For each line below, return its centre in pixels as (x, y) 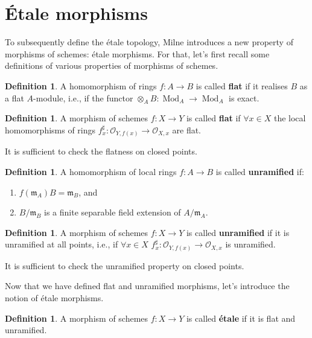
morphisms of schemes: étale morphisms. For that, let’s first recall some (137, 53)
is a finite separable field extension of (113, 212)
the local (290, 118)
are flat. (187, 129)
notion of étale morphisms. (54, 298)
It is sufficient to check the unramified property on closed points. (125, 265)
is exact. (244, 97)
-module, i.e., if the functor (83, 97)
